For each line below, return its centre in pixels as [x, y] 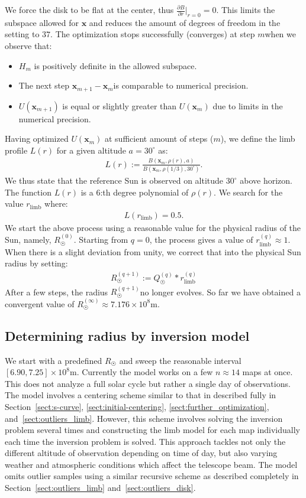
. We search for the [248, 192]
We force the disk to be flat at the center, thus [89, 9]
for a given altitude [91, 150]
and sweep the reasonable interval [180, 360]
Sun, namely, [28, 240]
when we [281, 34]
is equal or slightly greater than [120, 105]
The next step [44, 85]
